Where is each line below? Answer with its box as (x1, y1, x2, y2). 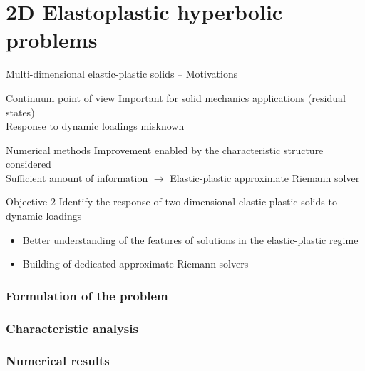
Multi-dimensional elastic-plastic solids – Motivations (6, 66, 238, 81)
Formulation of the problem (6, 286, 168, 304)
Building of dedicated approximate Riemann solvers (22, 256, 249, 271)
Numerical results (6, 352, 110, 370)
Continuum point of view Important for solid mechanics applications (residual (6, 90, 346, 105)
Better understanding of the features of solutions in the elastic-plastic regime (22, 232, 359, 247)
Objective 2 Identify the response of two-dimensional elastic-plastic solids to (6, 194, 337, 209)
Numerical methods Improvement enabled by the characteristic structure (6, 142, 324, 157)
